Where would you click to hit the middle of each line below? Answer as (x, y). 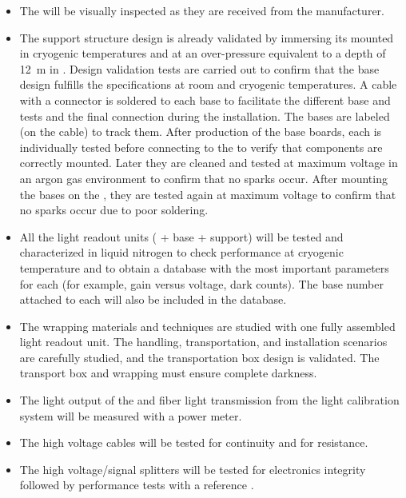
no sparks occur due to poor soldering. (114, 210)
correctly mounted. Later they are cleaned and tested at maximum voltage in (209, 163)
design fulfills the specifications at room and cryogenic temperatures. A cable (208, 84)
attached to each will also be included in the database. (153, 299)
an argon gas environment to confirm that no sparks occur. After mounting (203, 178)
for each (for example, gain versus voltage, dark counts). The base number (201, 283)
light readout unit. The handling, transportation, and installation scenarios (203, 342)
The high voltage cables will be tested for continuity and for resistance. (194, 442)
